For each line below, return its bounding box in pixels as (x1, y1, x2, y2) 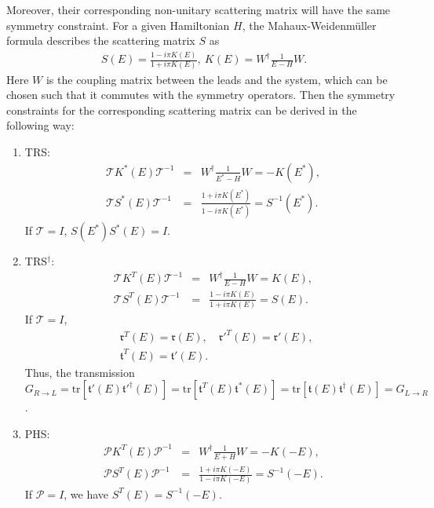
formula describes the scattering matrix (6, 32, 195, 49)
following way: (6, 117, 75, 133)
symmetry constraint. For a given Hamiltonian (6, 16, 230, 33)
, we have (64, 485, 109, 502)
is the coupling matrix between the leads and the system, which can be (46, 71, 388, 87)
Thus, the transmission (24, 364, 135, 380)
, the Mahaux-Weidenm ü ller (242, 16, 377, 33)
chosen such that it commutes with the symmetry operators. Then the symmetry (6, 86, 396, 103)
